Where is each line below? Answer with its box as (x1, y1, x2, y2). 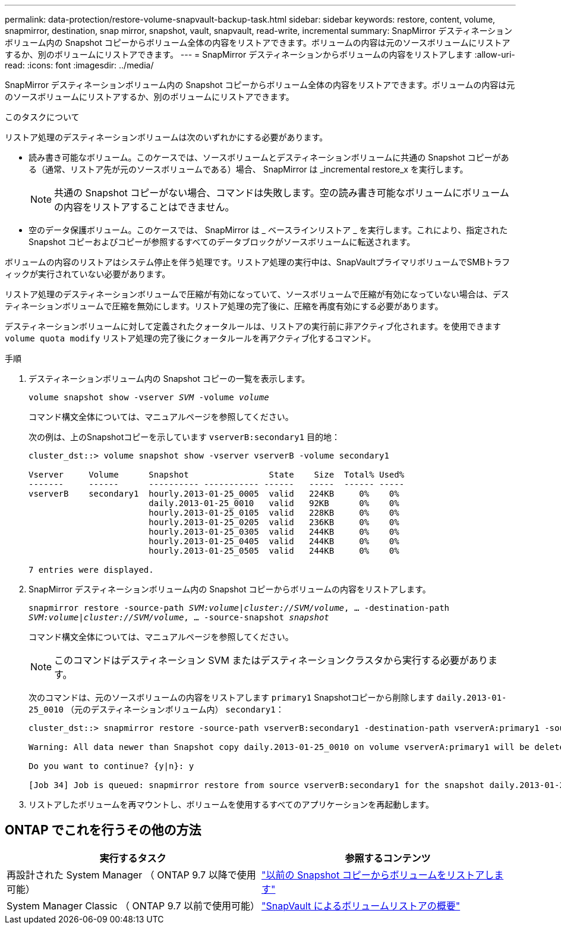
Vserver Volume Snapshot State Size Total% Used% (29, 470, 405, 479)
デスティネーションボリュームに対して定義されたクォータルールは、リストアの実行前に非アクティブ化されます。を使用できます (5, 321, 502, 331)
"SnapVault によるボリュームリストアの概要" (261, 899, 461, 912)
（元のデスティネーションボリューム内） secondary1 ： (65, 704, 284, 714)
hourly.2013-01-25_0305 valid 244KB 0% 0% (149, 527, 399, 536)
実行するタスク (99, 852, 166, 864)
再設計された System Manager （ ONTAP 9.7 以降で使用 (7, 868, 256, 881)
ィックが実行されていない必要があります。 (5, 269, 171, 279)
